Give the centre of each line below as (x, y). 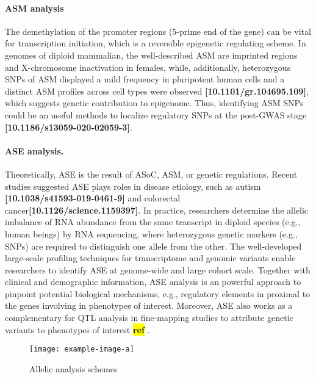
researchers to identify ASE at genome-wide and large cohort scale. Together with (158, 269)
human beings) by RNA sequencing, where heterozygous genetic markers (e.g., (151, 233)
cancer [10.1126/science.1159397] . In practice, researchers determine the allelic (157, 210)
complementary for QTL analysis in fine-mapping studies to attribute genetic (149, 318)
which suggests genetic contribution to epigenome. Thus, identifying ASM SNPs (154, 103)
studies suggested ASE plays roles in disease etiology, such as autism (133, 186)
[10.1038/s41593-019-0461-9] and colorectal (93, 198)
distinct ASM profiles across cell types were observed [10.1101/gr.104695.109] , (157, 91)
